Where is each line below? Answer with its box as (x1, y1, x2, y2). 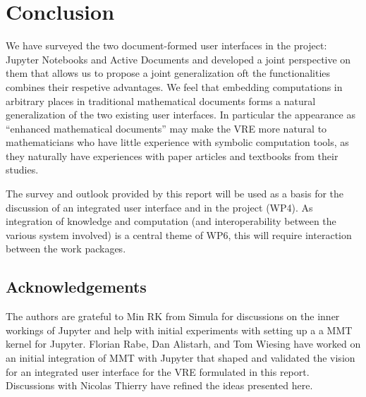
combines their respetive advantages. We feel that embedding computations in (6, 79, 343, 94)
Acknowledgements (6, 276, 147, 298)
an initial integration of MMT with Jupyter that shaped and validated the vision (6, 350, 355, 365)
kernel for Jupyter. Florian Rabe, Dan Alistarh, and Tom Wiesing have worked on (6, 336, 361, 351)
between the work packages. (6, 241, 126, 256)
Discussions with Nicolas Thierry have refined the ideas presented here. (6, 378, 313, 393)
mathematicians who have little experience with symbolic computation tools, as (6, 135, 349, 149)
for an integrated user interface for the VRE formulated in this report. (6, 364, 310, 379)
